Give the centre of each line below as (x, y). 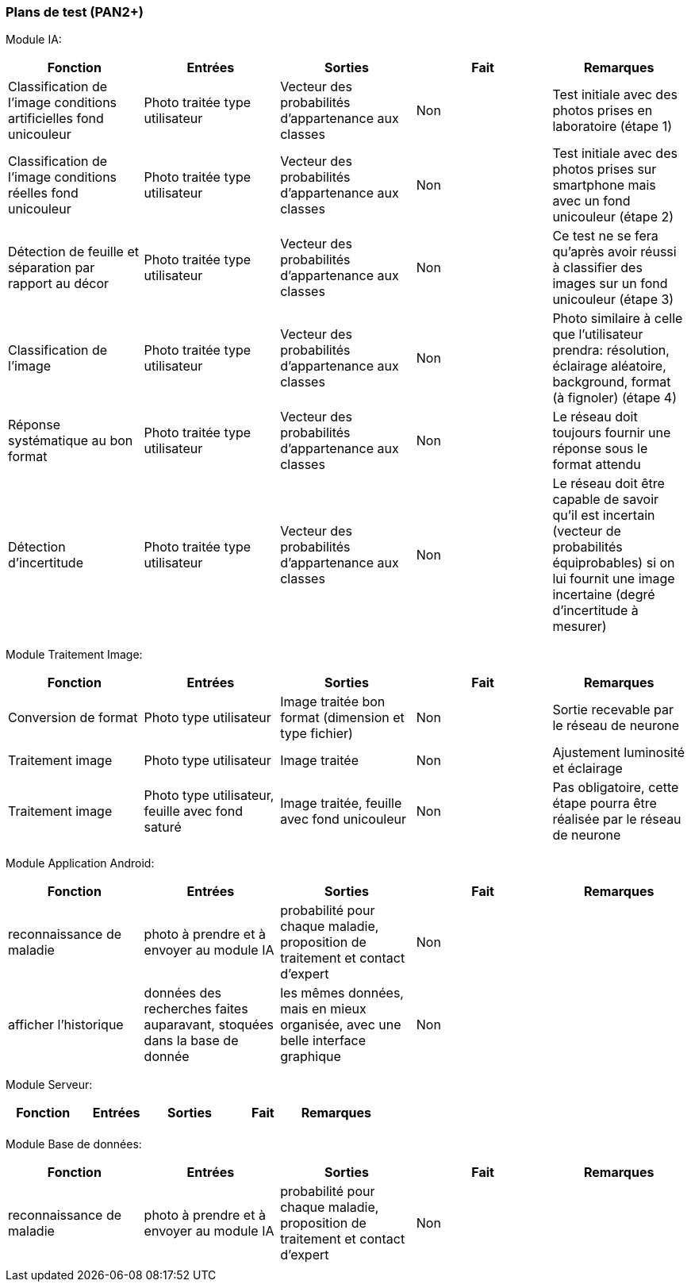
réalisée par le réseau (617, 819)
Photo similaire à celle (618, 319)
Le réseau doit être (608, 484)
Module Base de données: (74, 1144)
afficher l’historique (66, 1025)
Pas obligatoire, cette (616, 788)
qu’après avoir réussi (614, 252)
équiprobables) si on (614, 563)
